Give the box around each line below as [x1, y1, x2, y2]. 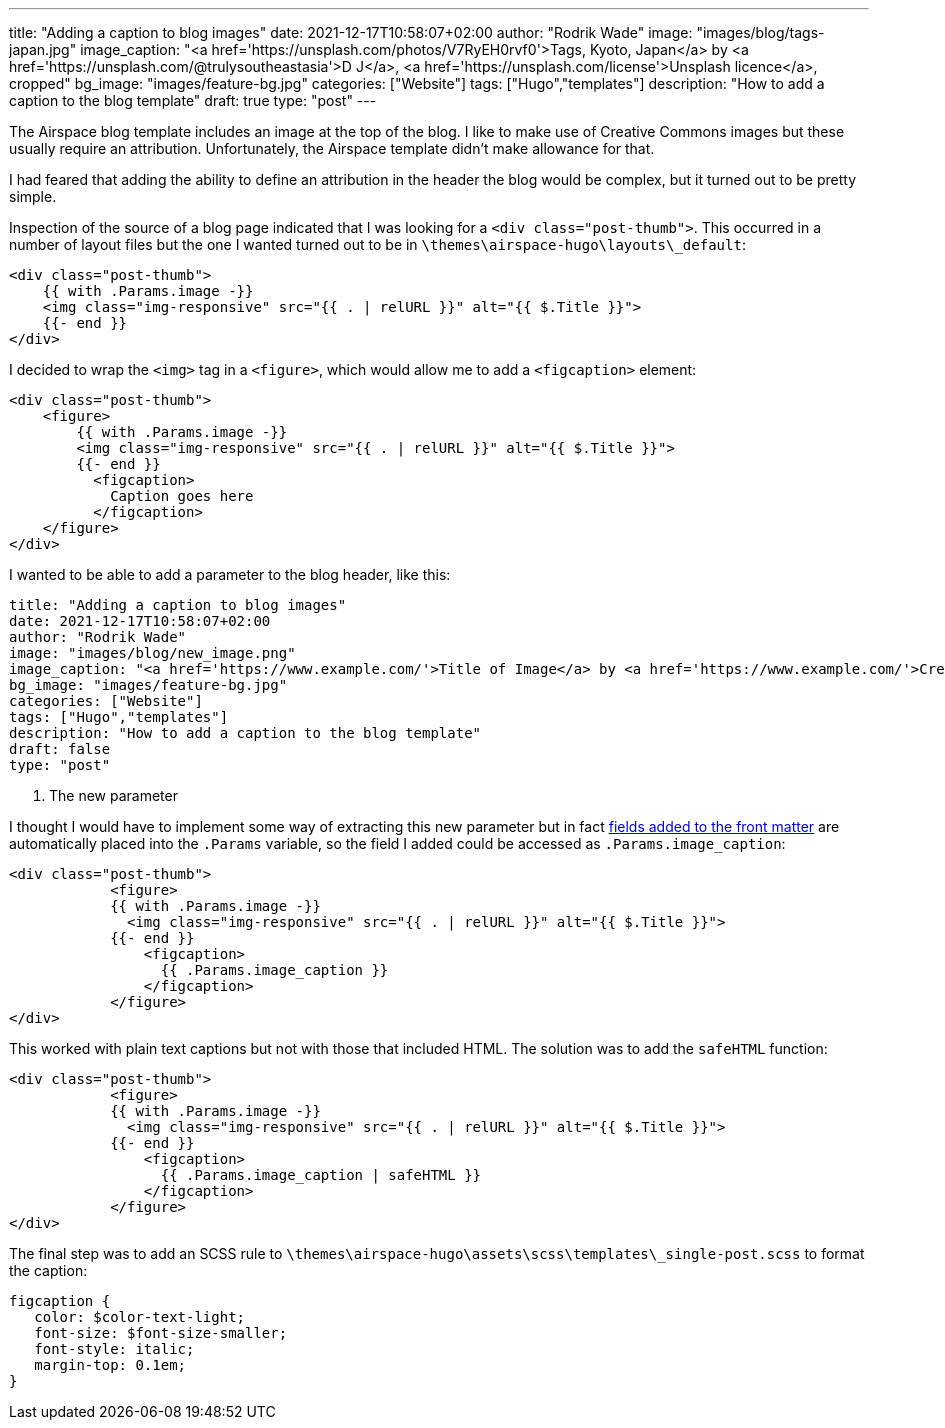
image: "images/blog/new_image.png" [9, 645, 296, 661]
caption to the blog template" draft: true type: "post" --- [9, 92, 377, 109]
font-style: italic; [34, 1341, 195, 1357]
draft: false [9, 741, 111, 757]
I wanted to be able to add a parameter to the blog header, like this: [9, 566, 451, 583]
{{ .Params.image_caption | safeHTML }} [160, 1167, 482, 1183]
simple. [9, 188, 57, 205]
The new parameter [49, 787, 178, 804]
